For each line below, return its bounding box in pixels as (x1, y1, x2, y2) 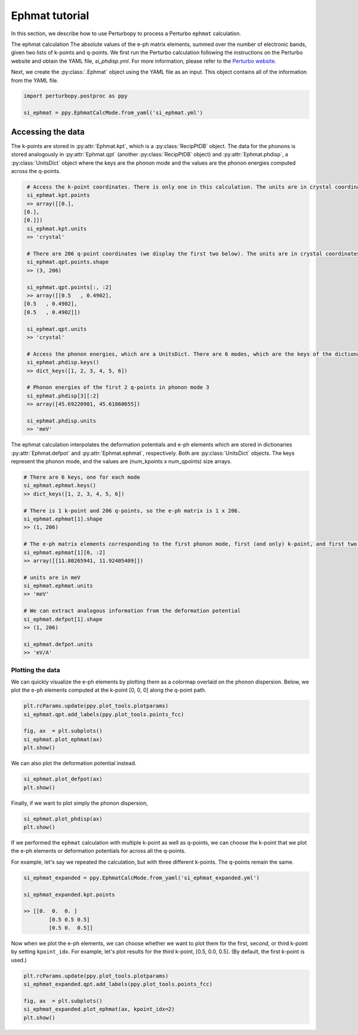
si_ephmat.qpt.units (27, 325, 87, 332)
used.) (11, 956, 27, 963)
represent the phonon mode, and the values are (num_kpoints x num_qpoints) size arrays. (11, 458, 232, 465)
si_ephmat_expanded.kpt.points (23, 891, 116, 898)
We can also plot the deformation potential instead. (11, 760, 137, 767)
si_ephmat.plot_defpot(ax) (23, 776, 103, 783)
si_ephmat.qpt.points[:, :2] (27, 284, 112, 291)
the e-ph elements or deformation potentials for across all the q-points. (11, 848, 186, 855)
